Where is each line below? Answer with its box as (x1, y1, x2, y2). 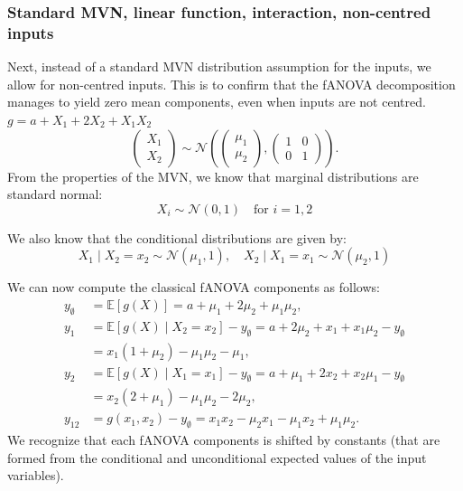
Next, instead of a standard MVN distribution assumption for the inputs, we (7, 57, 431, 76)
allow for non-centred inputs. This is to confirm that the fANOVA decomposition (7, 74, 456, 93)
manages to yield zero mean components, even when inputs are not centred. (7, 92, 426, 111)
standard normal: (7, 184, 103, 203)
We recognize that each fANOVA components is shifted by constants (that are (7, 430, 440, 449)
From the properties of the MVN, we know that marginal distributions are (7, 166, 419, 185)
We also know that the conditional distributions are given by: (7, 228, 347, 247)
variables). (7, 466, 64, 485)
